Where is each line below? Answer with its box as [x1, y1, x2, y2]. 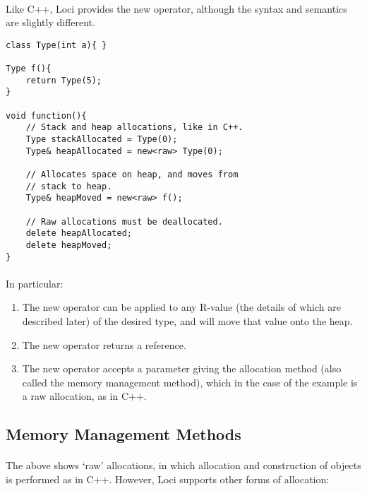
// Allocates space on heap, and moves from [25, 170, 239, 179]
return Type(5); [25, 75, 102, 85]
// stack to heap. [25, 181, 112, 191]
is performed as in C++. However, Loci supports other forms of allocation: [6, 471, 330, 486]
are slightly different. [6, 15, 95, 30]
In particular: [6, 276, 64, 290]
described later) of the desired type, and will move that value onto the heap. [22, 314, 353, 329]
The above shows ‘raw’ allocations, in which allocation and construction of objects [6, 458, 361, 473]
